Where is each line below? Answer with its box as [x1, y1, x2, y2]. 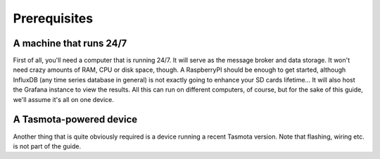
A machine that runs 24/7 [13, 37, 127, 49]
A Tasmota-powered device [13, 113, 138, 126]
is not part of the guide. [13, 141, 81, 151]
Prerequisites [13, 11, 94, 26]
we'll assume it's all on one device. [13, 95, 114, 103]
